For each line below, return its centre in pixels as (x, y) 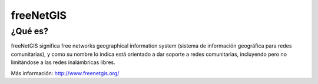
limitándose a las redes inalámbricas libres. (63, 62)
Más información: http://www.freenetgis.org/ (65, 73)
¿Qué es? (29, 31)
